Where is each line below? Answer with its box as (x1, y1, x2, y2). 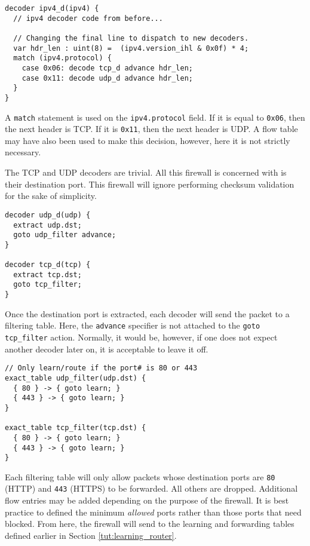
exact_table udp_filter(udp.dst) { (5, 373, 146, 382)
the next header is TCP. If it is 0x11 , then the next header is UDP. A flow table (5, 122, 298, 135)
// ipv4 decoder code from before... (13, 14, 163, 23)
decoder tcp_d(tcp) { (5, 260, 91, 269)
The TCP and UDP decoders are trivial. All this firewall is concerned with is (5, 166, 287, 179)
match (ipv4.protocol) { (13, 54, 112, 63)
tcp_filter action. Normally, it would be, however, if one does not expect (5, 331, 278, 343)
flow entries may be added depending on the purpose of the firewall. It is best (5, 494, 289, 507)
